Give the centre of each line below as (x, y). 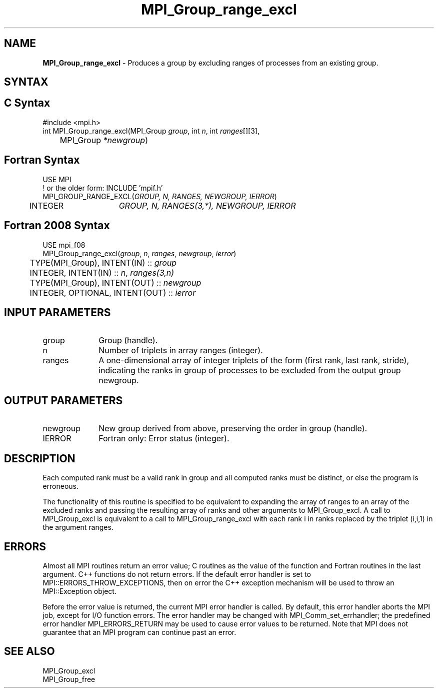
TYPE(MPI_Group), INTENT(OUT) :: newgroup (115, 282)
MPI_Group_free (69, 679)
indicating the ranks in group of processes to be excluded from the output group (250, 371)
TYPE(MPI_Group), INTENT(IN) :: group (103, 262)
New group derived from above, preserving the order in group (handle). (233, 429)
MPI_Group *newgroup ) (104, 140)
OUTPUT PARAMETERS (63, 400)
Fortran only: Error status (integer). (164, 439)
